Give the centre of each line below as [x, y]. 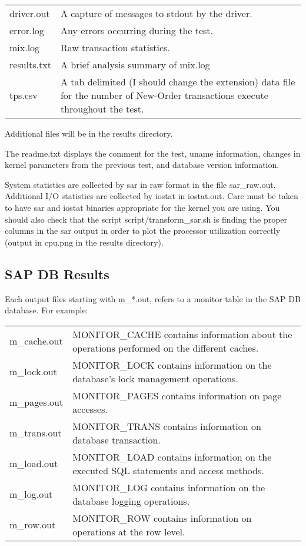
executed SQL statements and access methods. [168, 470]
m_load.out [34, 464]
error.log [27, 30]
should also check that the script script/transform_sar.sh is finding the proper [146, 219]
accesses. [90, 409]
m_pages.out [36, 402]
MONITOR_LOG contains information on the [169, 487]
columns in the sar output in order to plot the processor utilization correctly [143, 231]
